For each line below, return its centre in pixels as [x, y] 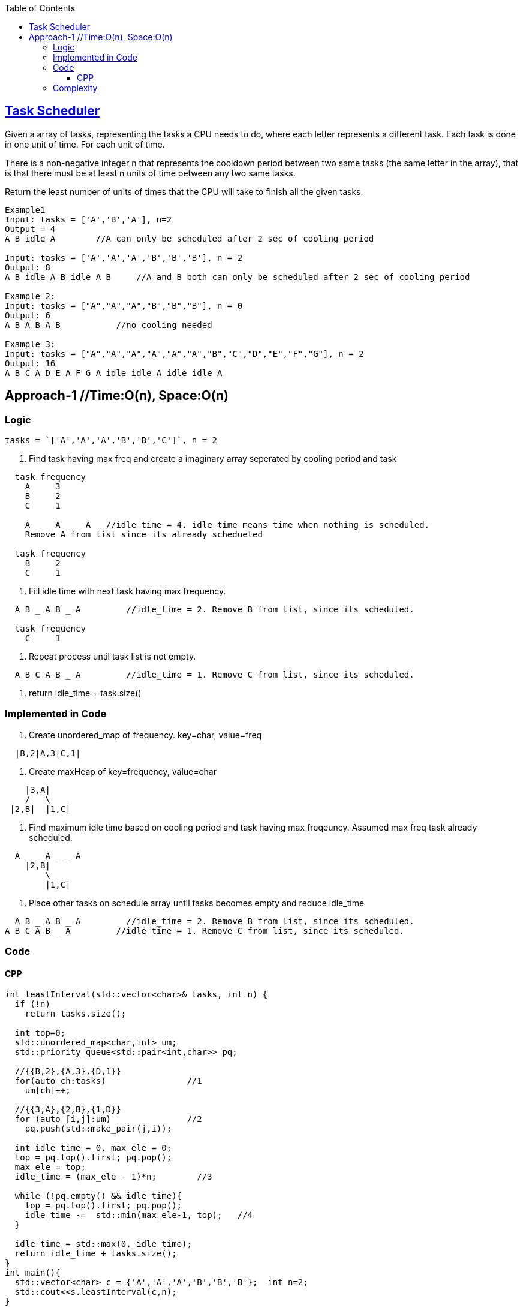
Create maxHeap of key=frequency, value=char [123, 771]
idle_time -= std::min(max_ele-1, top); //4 [139, 1215]
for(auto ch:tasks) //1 [108, 1081]
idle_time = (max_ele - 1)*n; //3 [113, 1177]
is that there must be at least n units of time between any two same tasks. [150, 173]
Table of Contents [40, 8]
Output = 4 [30, 229]
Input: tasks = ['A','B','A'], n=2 [88, 219]
